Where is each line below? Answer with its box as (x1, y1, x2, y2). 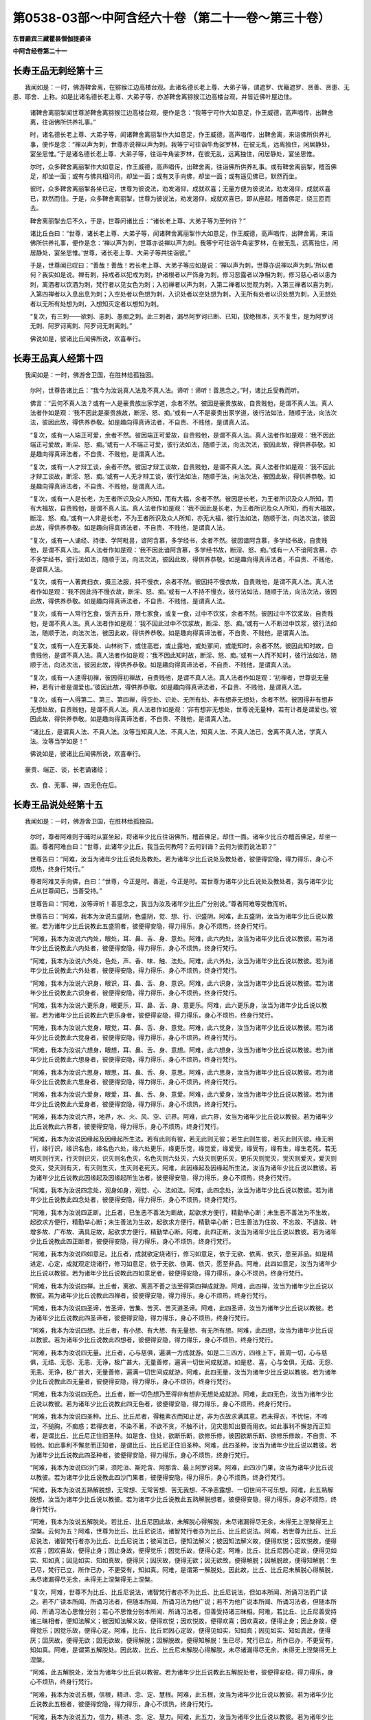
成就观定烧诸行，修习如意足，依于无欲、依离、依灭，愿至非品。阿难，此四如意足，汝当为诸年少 (65, 1259, 337, 1267)
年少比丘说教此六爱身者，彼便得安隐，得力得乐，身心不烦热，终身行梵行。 (30, 1099, 240, 1108)
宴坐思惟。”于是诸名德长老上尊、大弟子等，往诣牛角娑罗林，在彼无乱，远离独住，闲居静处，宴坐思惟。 (30, 150, 319, 158)
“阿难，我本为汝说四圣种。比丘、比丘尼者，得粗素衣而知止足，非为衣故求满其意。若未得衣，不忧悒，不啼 (30, 1412, 328, 1421)
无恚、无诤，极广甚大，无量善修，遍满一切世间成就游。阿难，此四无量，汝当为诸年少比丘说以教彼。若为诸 (30, 1368, 331, 1376)
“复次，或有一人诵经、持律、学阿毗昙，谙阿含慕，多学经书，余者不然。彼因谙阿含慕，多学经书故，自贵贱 (30, 536, 328, 544)
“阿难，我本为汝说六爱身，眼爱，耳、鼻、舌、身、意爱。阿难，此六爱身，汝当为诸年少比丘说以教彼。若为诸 (30, 1090, 334, 1099)
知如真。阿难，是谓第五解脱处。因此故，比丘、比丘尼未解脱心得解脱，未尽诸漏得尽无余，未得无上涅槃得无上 (30, 1646, 337, 1654)
